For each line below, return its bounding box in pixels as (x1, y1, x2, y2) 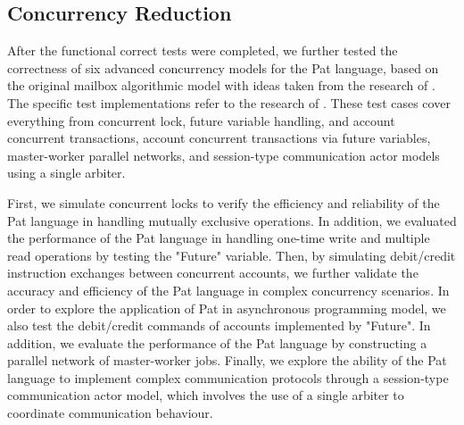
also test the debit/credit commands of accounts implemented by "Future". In (7, 316, 431, 335)
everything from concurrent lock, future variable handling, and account (7, 111, 395, 129)
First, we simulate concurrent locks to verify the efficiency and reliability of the (7, 193, 440, 212)
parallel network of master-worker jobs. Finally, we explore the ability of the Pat (7, 351, 447, 370)
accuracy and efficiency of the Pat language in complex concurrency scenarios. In (7, 280, 450, 299)
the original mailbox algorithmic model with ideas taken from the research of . (7, 76, 435, 95)
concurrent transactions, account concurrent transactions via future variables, (7, 129, 431, 147)
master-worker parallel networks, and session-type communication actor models (7, 146, 440, 164)
